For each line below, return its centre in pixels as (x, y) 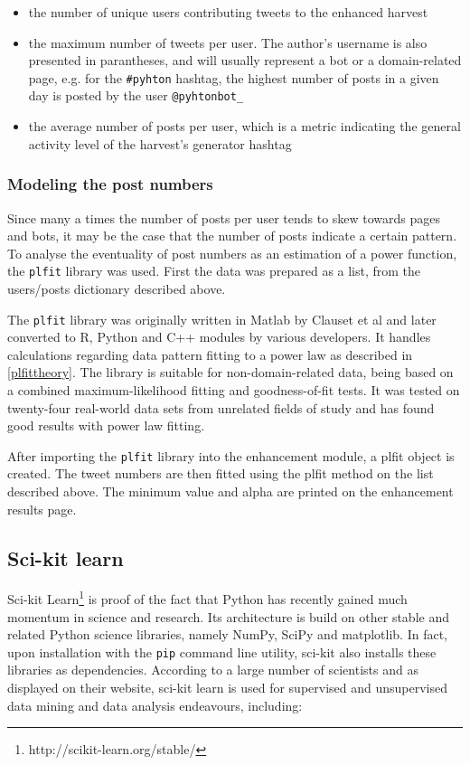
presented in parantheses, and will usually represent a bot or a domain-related (245, 60)
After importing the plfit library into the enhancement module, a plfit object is (231, 455)
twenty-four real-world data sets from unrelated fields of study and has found (221, 407)
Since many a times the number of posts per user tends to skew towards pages (224, 217)
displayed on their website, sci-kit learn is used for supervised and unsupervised (228, 688)
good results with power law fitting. (106, 425)
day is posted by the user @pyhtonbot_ (136, 95)
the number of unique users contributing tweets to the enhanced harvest (228, 12)
